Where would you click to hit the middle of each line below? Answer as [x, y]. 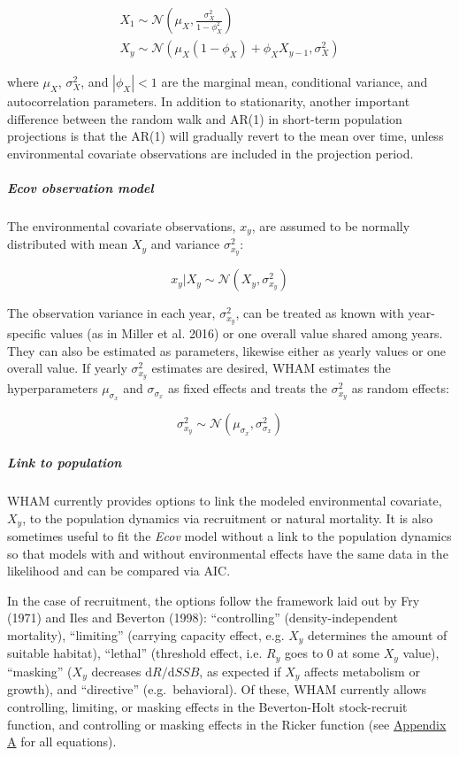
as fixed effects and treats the [248, 388]
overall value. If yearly [67, 368]
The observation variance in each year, [111, 313]
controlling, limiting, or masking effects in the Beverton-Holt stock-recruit [207, 706]
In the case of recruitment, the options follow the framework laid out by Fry [214, 600]
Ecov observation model [80, 188]
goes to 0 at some [332, 653]
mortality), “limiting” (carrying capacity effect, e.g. [146, 635]
